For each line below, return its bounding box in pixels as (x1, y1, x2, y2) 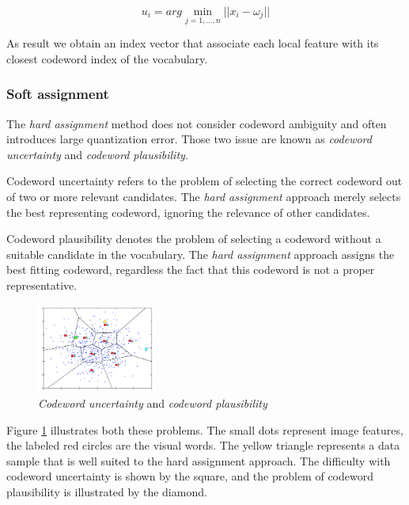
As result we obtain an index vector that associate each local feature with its (6, 35, 379, 51)
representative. (6, 276, 78, 293)
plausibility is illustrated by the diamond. (6, 484, 207, 500)
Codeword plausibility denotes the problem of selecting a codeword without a (6, 230, 381, 247)
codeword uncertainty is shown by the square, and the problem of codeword (6, 468, 373, 484)
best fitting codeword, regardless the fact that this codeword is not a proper (6, 261, 375, 278)
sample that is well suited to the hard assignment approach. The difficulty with (6, 452, 391, 469)
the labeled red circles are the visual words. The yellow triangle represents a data (6, 437, 400, 454)
